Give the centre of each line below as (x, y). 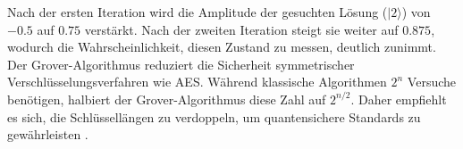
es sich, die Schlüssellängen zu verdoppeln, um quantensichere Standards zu (214, 116)
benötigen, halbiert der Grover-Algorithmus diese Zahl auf (167, 99)
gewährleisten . (48, 134)
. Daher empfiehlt (399, 99)
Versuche (431, 82)
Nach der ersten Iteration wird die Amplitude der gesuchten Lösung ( (198, 12)
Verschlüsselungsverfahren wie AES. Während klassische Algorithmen (197, 82)
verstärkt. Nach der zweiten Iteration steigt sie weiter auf (241, 29)
